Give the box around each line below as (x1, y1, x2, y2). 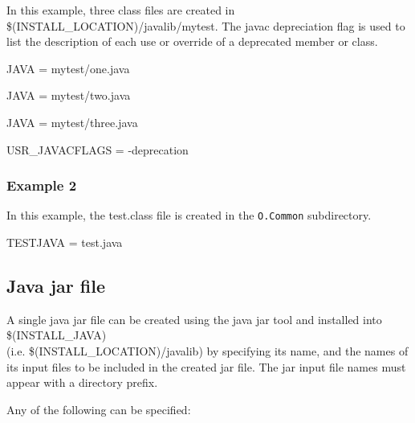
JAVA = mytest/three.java (6, 113, 138, 130)
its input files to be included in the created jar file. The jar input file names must (6, 358, 406, 375)
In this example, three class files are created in (6, 2, 235, 18)
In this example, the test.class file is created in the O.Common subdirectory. (6, 207, 372, 224)
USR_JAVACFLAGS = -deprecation (6, 141, 189, 158)
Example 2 (6, 175, 77, 195)
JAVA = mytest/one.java (6, 60, 130, 76)
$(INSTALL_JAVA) (6, 326, 107, 343)
